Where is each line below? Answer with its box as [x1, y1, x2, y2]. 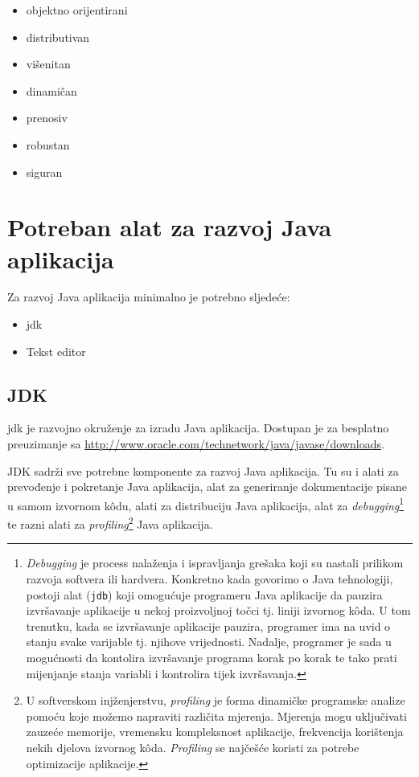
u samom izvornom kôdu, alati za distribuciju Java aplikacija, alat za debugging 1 [7, 494, 405, 513]
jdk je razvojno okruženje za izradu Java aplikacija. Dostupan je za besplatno [7, 419, 389, 436]
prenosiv [26, 109, 68, 126]
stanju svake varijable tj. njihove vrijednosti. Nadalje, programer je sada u [26, 633, 392, 650]
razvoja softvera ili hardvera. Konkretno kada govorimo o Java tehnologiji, [26, 570, 393, 587]
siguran [26, 163, 63, 180]
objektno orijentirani [26, 2, 128, 18]
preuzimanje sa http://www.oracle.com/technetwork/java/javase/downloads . [7, 436, 384, 452]
